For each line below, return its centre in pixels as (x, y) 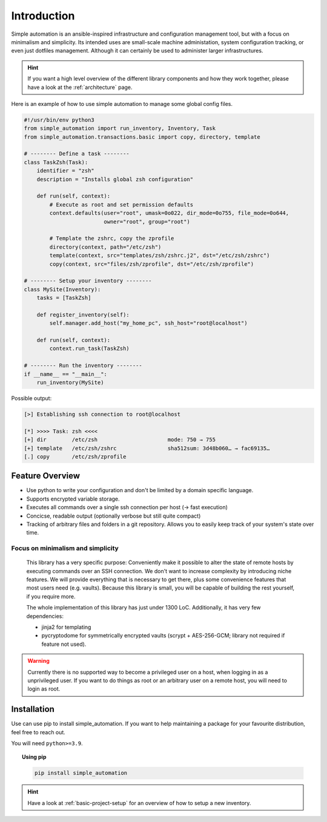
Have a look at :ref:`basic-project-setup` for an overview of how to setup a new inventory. (139, 803)
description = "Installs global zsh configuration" (115, 179)
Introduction (43, 16)
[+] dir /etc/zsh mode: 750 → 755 (120, 440)
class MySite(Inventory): (62, 289)
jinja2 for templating (66, 627)
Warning (38, 661)
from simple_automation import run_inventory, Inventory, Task (120, 128)
